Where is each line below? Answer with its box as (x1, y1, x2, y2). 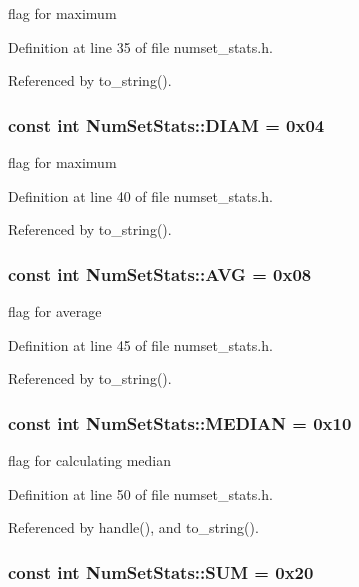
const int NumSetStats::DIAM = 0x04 (8, 112, 325, 137)
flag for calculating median (8, 450, 172, 470)
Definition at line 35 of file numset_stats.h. (8, 36, 273, 57)
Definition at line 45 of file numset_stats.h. (8, 334, 273, 355)
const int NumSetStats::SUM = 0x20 (8, 559, 314, 584)
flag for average (8, 301, 102, 321)
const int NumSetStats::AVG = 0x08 (8, 261, 312, 286)
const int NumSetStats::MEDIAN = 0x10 (8, 410, 352, 435)
